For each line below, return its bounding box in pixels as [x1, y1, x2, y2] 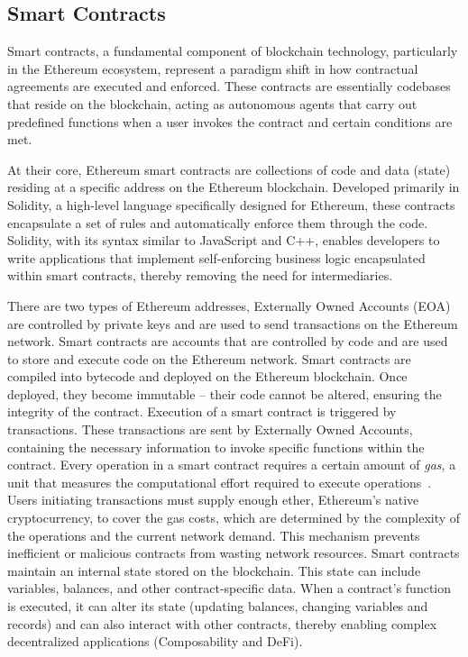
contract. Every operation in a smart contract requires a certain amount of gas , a [7, 455, 456, 474]
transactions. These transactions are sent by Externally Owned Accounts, [7, 420, 413, 439]
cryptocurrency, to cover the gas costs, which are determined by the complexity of [7, 508, 461, 527]
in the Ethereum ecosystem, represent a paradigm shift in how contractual [7, 59, 418, 78]
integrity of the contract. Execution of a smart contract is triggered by [7, 402, 397, 421]
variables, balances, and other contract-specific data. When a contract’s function [7, 579, 452, 598]
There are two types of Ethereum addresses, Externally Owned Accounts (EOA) [7, 296, 451, 315]
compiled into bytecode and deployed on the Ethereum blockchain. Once [7, 367, 408, 386]
